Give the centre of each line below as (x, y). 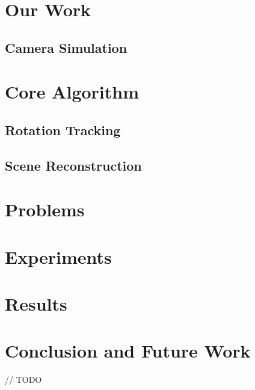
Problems (45, 209)
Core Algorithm (72, 92)
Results (36, 304)
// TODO (23, 379)
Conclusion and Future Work (128, 351)
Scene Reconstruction (73, 165)
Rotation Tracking (63, 129)
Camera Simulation (66, 47)
